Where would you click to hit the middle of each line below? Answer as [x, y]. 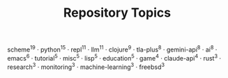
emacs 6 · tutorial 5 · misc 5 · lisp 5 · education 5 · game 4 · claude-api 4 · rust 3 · [114, 57]
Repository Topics [117, 13]
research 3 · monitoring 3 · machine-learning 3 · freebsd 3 [86, 66]
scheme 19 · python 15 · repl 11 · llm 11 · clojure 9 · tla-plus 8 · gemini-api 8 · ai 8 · [112, 49]
